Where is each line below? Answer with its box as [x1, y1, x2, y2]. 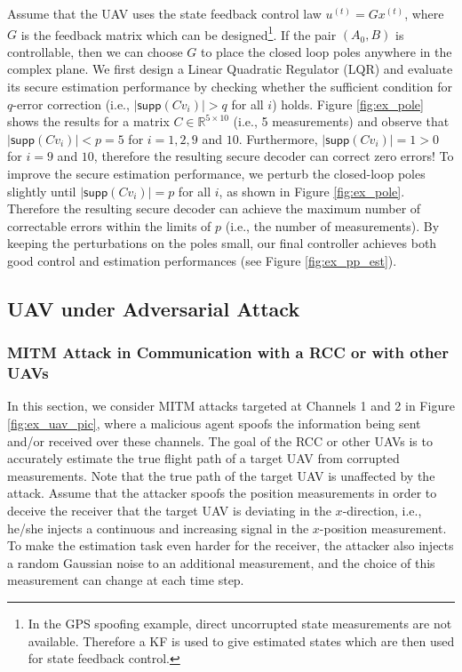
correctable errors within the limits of [7, 216, 211, 235]
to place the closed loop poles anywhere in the [201, 42, 452, 60]
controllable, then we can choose [7, 42, 183, 60]
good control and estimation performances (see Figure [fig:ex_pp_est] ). [7, 251, 397, 269]
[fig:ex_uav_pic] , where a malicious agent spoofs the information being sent [7, 414, 421, 433]
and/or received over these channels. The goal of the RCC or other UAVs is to [7, 431, 433, 450]
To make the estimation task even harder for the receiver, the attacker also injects [7, 536, 454, 555]
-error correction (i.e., [12, 94, 130, 113]
